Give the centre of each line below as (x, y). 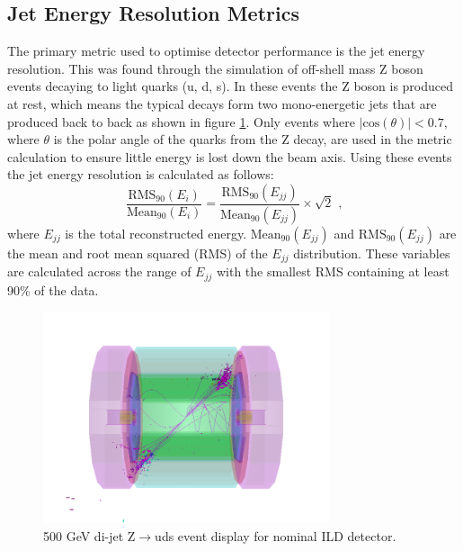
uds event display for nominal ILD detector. (276, 535)
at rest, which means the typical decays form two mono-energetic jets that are (222, 103)
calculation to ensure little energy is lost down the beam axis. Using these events (230, 156)
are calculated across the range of (99, 271)
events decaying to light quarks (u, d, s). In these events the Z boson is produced (231, 86)
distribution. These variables (372, 253)
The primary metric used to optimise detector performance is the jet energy (216, 51)
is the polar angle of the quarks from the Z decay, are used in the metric (253, 139)
